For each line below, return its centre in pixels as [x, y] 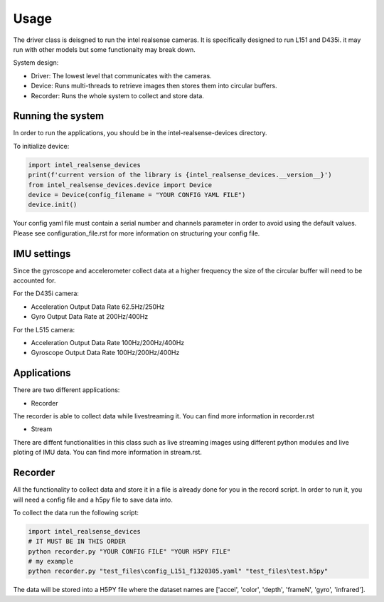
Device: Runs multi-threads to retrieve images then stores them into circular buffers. [154, 86]
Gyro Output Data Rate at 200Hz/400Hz [90, 317]
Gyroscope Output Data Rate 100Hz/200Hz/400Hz [105, 353]
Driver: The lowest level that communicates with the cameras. [122, 75]
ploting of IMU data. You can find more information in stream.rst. [108, 453]
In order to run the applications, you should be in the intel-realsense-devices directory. [140, 133]
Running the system [59, 116]
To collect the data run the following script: [76, 512]
